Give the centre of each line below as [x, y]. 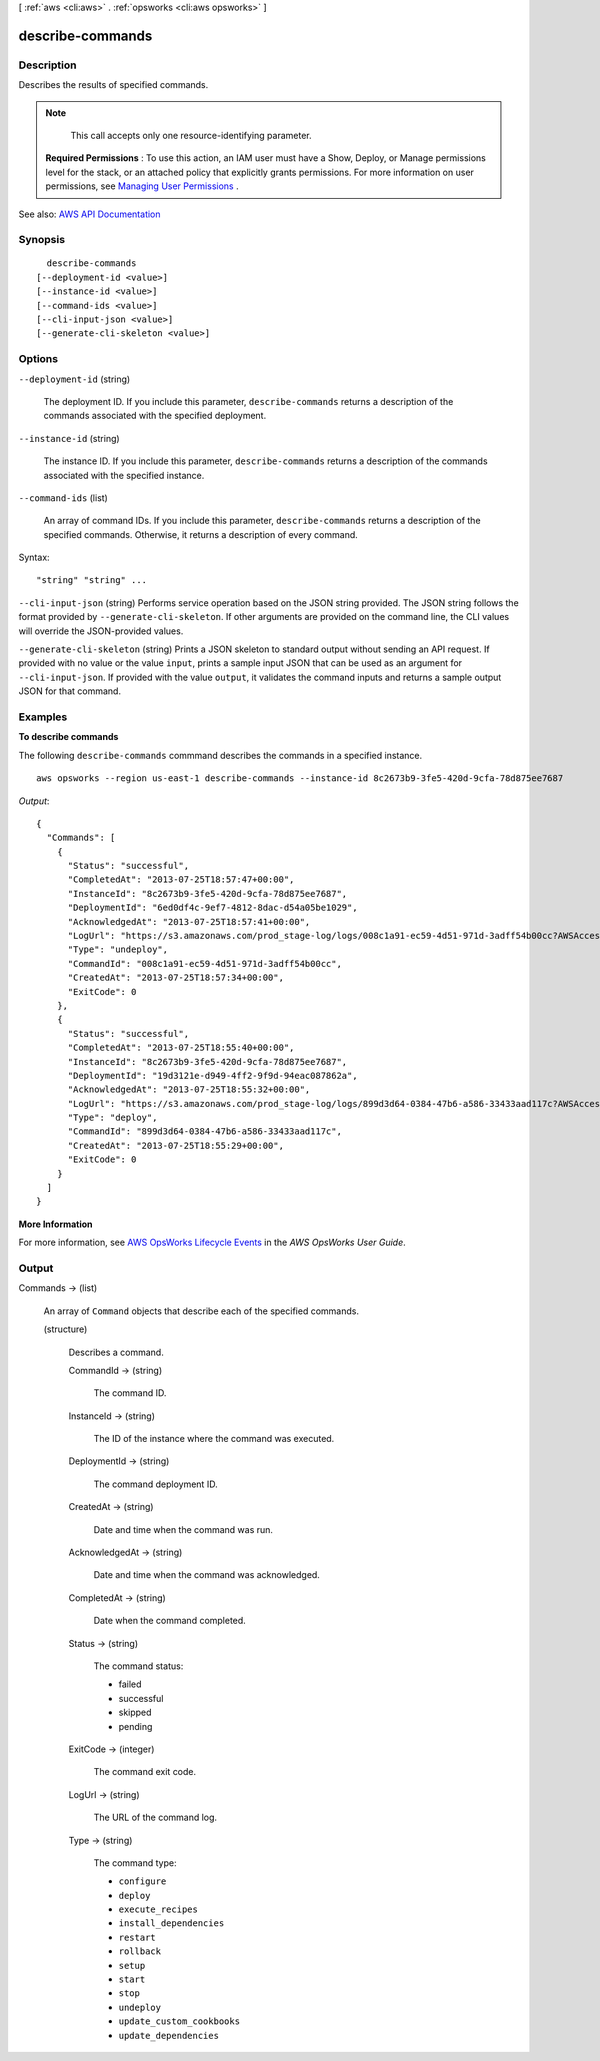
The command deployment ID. [156, 1484]
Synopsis [41, 240]
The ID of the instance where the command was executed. [214, 1439]
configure [142, 1881]
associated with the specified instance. [124, 475]
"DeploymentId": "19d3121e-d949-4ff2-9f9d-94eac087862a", [213, 1075]
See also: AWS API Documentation [89, 214]
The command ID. [130, 1393]
